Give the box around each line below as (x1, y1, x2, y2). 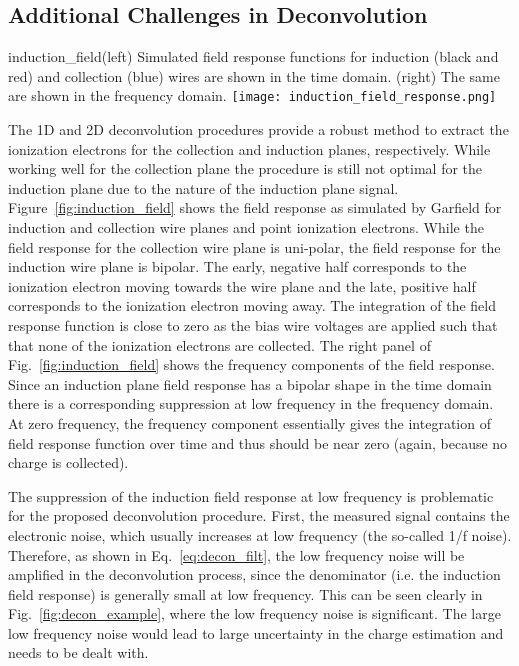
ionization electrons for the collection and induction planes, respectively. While (8, 138, 491, 159)
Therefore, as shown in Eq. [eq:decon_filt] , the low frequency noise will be (8, 544, 465, 565)
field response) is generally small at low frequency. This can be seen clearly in (8, 583, 483, 604)
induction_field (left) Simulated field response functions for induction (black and (8, 46, 499, 67)
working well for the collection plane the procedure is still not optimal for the (8, 158, 483, 179)
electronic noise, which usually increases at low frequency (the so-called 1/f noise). (8, 524, 512, 545)
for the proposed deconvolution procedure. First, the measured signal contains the (8, 505, 510, 526)
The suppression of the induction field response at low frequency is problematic (8, 485, 494, 506)
